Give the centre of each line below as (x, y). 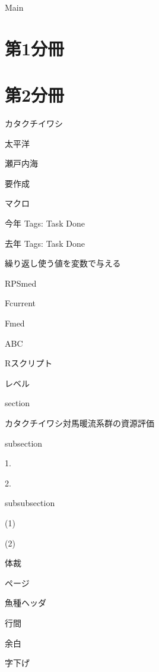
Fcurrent (20, 303)
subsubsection (30, 503)
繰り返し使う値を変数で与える (63, 263)
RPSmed (21, 283)
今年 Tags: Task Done (45, 223)
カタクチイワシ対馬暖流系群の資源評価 (79, 423)
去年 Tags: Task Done (45, 243)
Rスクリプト (29, 363)
